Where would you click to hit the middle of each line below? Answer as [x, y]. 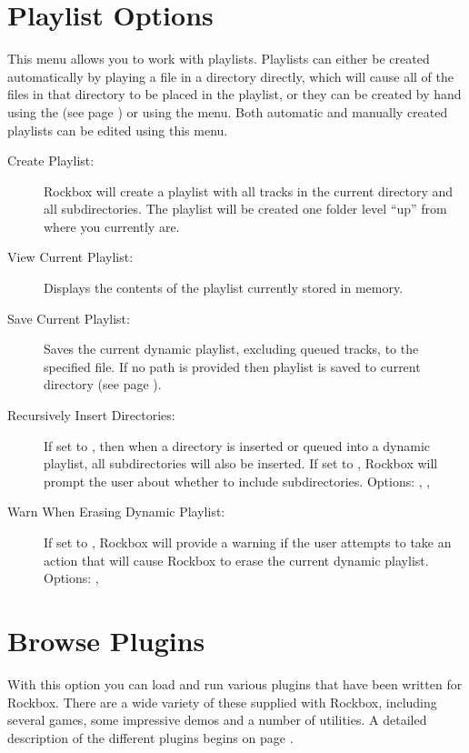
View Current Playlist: [70, 257]
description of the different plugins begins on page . [150, 737]
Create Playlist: [51, 161]
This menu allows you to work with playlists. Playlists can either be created [219, 59]
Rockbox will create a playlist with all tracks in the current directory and [249, 191]
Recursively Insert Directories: [91, 415]
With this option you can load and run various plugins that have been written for [235, 683]
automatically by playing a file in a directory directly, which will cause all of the [230, 76]
